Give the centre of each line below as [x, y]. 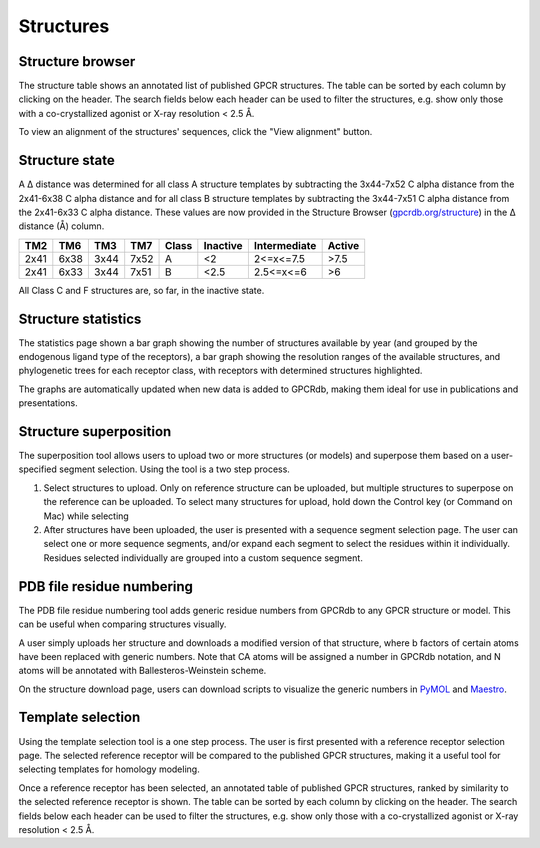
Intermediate [285, 245]
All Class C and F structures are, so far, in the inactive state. [141, 290]
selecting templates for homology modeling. [109, 769]
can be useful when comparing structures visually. [122, 624]
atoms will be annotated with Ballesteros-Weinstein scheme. [142, 671]
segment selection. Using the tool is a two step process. [174, 469]
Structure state [66, 160]
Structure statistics [80, 318]
